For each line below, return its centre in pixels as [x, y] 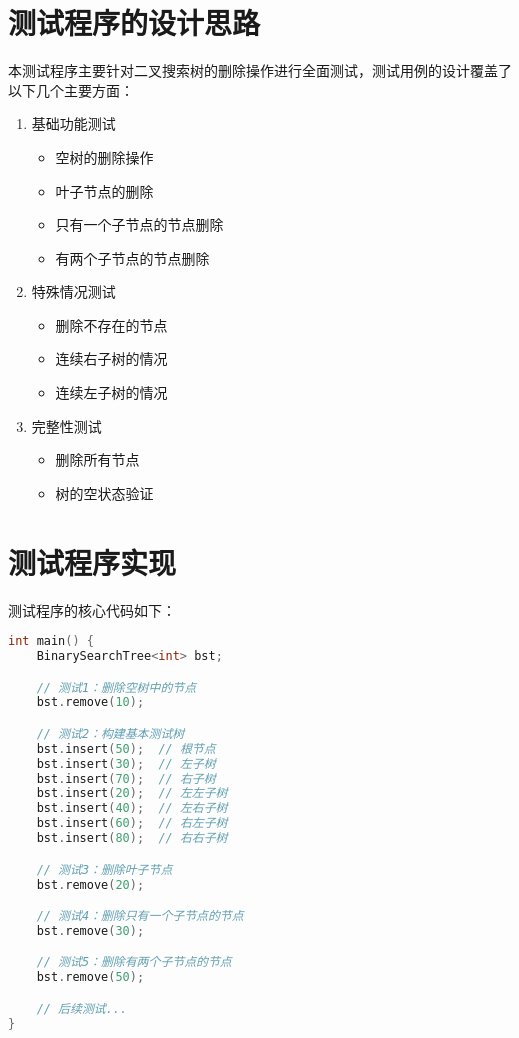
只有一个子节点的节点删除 [139, 224]
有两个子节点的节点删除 [132, 257]
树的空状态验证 [104, 492]
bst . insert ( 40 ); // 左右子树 [132, 808]
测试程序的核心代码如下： [92, 609]
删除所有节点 [97, 459]
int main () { [51, 641]
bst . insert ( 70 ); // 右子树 [126, 778]
